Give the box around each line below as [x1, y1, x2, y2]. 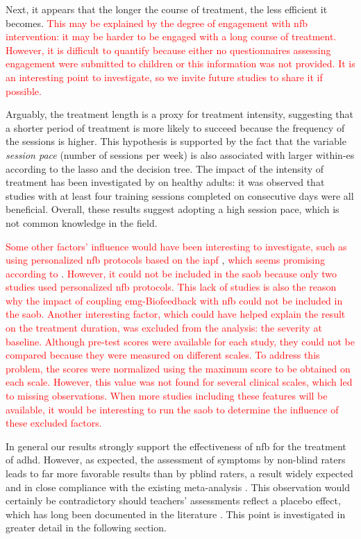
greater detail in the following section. [6, 520, 167, 535]
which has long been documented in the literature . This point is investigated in [6, 506, 346, 521]
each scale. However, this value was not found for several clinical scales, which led [6, 375, 353, 389]
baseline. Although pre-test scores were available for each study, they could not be [6, 334, 355, 348]
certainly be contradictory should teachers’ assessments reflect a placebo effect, [6, 493, 341, 508]
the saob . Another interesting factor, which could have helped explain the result [6, 307, 346, 321]
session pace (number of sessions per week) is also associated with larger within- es [6, 147, 355, 162]
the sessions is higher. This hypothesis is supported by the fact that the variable [6, 134, 346, 148]
